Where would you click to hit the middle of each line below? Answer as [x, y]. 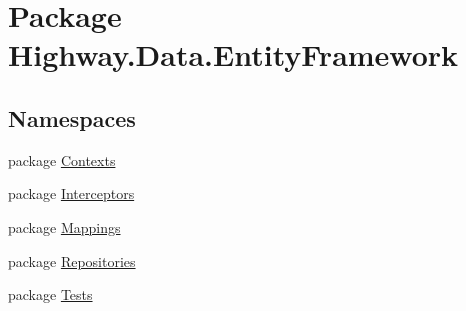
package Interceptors [71, 193]
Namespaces [72, 117]
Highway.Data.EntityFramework [233, 54]
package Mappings [64, 226]
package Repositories [72, 260]
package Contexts [62, 159]
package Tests [50, 294]
